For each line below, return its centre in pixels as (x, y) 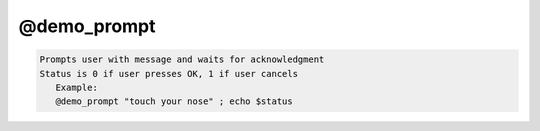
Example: (77, 87)
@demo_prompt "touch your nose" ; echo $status (174, 101)
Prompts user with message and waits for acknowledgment (182, 59)
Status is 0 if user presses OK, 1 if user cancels (169, 73)
